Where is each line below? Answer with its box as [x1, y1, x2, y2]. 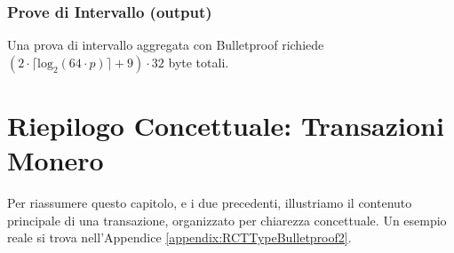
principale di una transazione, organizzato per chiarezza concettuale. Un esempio [7, 210, 447, 229]
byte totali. [168, 52, 229, 71]
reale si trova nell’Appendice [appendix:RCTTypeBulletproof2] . [7, 228, 352, 247]
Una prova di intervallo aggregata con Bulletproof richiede [7, 36, 324, 54]
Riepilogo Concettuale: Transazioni [7, 107, 444, 143]
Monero [7, 142, 104, 178]
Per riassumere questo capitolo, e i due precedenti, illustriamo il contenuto [7, 194, 412, 212]
